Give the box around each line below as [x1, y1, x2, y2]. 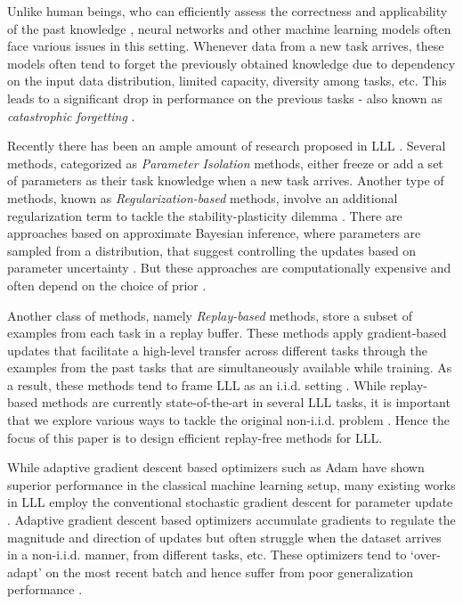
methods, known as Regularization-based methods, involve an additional [7, 188, 398, 207]
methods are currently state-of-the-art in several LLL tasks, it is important [41, 393, 451, 412]
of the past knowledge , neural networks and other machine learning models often [7, 19, 451, 37]
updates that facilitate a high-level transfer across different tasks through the [7, 340, 427, 359]
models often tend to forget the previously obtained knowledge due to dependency [7, 53, 456, 72]
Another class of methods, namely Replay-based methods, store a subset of [7, 306, 412, 324]
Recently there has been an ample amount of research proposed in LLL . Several [7, 136, 446, 155]
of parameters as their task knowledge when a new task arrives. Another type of [7, 171, 444, 190]
